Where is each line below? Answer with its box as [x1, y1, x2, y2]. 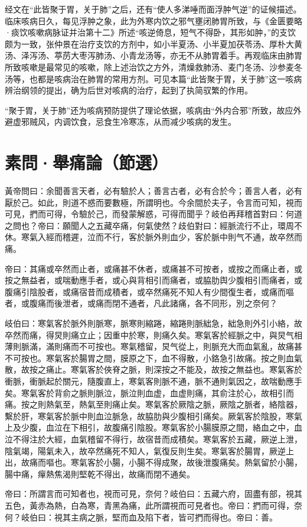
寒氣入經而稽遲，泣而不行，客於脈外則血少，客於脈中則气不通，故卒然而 [21, 231, 302, 243]
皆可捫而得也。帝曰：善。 [178, 510, 277, 523]
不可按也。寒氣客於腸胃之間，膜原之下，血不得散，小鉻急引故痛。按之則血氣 [5, 351, 302, 364]
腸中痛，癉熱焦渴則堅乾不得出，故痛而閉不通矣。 [5, 467, 195, 480]
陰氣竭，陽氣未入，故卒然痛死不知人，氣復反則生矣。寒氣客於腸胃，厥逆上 [5, 444, 294, 457]
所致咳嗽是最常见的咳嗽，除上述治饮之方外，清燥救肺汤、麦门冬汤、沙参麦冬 [5, 60, 302, 73]
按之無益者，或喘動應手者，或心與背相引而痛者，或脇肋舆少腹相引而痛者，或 [5, 274, 302, 286]
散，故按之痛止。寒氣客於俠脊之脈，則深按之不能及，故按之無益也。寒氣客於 [5, 363, 302, 376]
